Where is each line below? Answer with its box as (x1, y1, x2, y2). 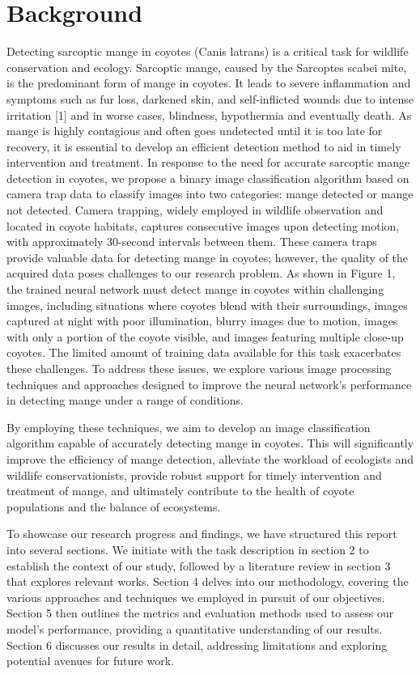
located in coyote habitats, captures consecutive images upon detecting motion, (6, 217, 400, 234)
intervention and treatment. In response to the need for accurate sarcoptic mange (6, 154, 410, 171)
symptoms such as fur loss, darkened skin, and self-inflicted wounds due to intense (6, 90, 414, 107)
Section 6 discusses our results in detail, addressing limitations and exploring (6, 636, 388, 653)
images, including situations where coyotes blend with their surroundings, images (6, 296, 408, 313)
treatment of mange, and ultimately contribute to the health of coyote (6, 482, 354, 499)
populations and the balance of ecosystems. (6, 498, 221, 515)
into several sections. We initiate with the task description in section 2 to (6, 540, 369, 557)
